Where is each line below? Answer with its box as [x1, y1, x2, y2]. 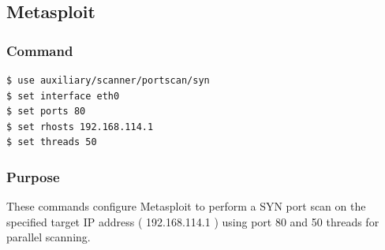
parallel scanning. [6, 229, 91, 245]
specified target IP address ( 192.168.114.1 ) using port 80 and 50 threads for [6, 213, 379, 229]
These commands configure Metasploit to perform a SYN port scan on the [6, 198, 366, 215]
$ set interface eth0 [6, 90, 120, 102]
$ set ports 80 [6, 106, 86, 118]
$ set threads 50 [6, 136, 97, 148]
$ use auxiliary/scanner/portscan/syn [6, 75, 210, 86]
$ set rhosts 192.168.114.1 [6, 121, 154, 132]
